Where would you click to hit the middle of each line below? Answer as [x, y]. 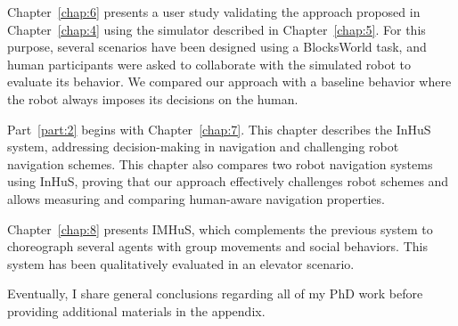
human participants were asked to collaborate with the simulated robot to [209, 64]
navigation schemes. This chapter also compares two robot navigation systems [220, 163]
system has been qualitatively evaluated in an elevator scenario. [181, 263]
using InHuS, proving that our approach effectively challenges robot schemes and [228, 181]
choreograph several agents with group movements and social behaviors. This [217, 246]
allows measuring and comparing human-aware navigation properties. [196, 198]
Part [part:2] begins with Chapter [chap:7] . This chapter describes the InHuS [219, 129]
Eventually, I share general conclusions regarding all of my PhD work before [215, 293]
